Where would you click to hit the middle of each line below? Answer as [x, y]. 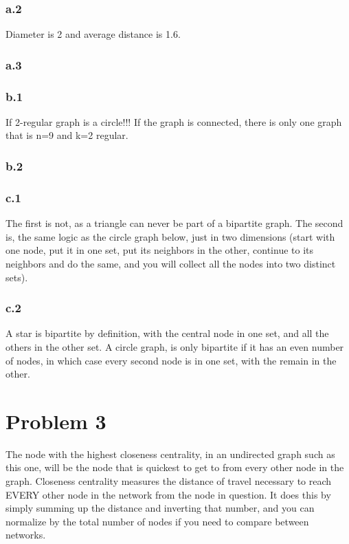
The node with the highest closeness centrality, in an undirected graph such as [170, 454]
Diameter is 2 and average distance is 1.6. [93, 34]
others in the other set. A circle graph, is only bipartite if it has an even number [175, 346]
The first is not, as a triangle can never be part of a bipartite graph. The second [174, 223]
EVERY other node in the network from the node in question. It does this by [168, 494]
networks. [26, 535]
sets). [17, 277]
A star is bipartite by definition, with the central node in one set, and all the [167, 333]
